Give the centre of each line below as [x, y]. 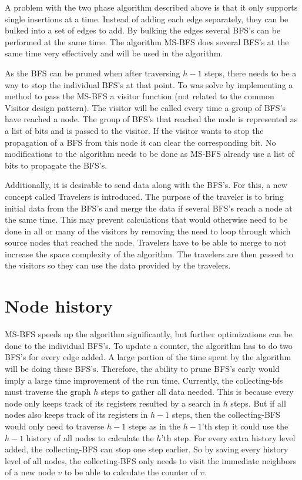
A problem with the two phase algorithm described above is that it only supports [151, 7]
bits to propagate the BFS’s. [56, 165]
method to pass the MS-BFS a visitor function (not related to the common [140, 96]
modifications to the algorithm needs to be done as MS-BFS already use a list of [150, 154]
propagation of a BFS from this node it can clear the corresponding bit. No [140, 142]
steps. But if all [258, 403]
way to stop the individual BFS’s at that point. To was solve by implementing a [149, 84]
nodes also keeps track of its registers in [76, 414]
